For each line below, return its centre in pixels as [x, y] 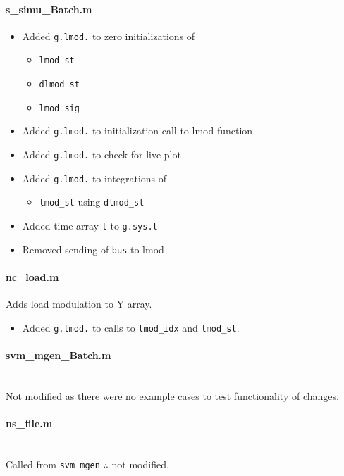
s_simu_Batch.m [49, 9]
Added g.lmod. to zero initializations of [109, 36]
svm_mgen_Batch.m [59, 355]
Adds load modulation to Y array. [79, 304]
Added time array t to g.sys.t [90, 226]
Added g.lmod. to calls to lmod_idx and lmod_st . [131, 327]
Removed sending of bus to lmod [93, 249]
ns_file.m [29, 423]
